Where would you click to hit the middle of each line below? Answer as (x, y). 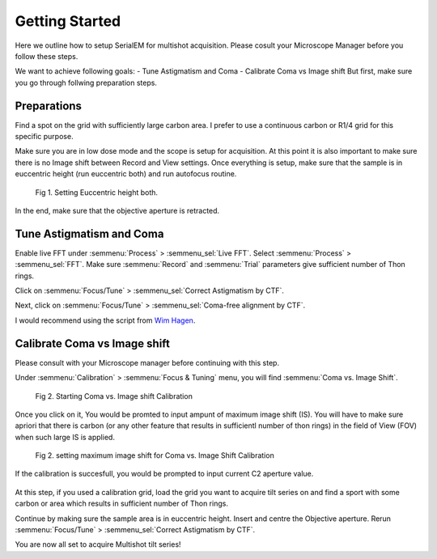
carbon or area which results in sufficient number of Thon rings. (121, 504)
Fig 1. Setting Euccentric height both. (96, 192)
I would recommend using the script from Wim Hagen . (105, 320)
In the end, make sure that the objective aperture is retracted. (117, 210)
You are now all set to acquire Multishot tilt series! (98, 544)
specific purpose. (44, 137)
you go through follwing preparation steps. (86, 83)
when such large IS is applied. (65, 437)
